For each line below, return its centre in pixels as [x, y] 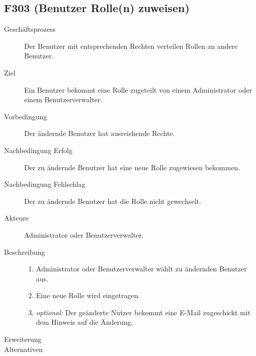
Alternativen [23, 349]
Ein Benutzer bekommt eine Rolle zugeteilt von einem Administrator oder [138, 89]
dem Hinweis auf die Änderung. [84, 322]
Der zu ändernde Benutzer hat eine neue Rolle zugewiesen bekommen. [132, 167]
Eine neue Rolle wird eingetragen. [88, 295]
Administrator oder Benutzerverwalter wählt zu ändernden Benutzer [141, 269]
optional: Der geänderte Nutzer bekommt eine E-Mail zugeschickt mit [143, 312]
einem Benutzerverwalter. [63, 99]
